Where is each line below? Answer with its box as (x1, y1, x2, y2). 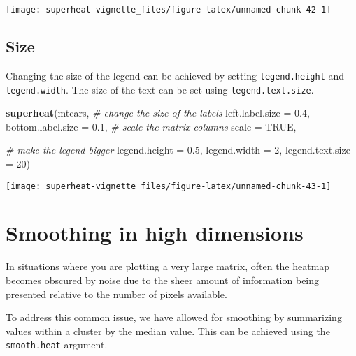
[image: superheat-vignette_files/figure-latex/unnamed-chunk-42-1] (6, 5, 332, 15)
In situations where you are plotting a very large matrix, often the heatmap (6, 259, 330, 274)
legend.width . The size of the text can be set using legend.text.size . (6, 82, 314, 96)
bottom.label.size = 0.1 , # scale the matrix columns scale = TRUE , (6, 119, 297, 133)
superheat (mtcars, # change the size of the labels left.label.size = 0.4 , (6, 105, 310, 120)
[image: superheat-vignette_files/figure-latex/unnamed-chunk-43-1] (6, 181, 332, 191)
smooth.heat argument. (6, 337, 108, 352)
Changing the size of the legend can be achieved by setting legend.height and (6, 68, 345, 82)
